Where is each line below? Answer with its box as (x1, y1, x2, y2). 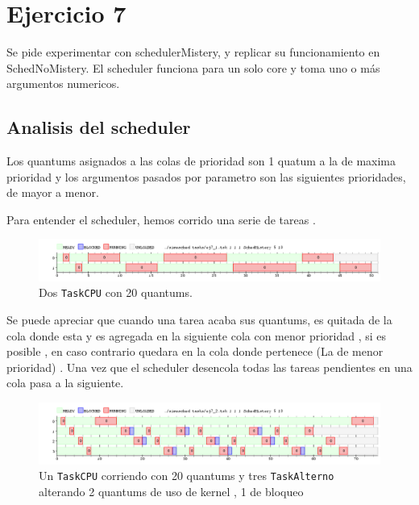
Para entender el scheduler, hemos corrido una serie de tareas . (6, 211, 316, 227)
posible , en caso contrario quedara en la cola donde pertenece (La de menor (6, 343, 384, 360)
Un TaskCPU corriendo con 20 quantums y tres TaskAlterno (39, 467, 334, 484)
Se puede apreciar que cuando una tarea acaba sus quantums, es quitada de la (6, 311, 392, 328)
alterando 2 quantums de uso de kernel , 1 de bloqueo (39, 483, 304, 500)
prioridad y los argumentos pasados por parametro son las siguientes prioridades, (6, 168, 406, 185)
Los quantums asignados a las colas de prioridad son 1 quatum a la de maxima (6, 152, 396, 169)
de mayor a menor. (6, 184, 99, 201)
